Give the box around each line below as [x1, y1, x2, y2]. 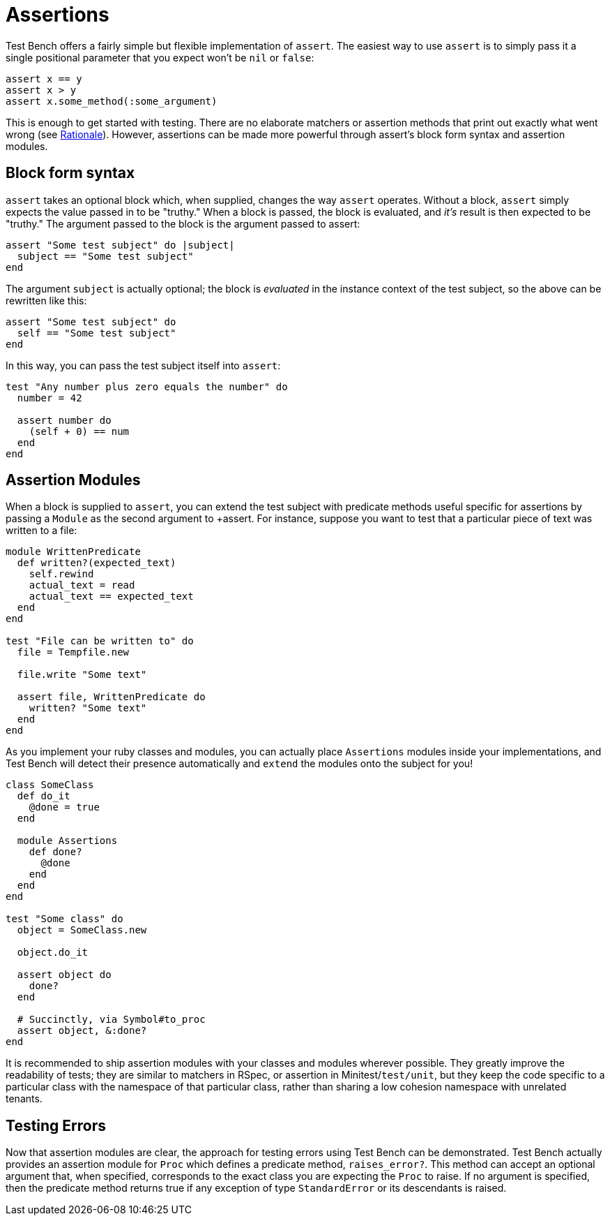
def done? [29, 846, 82, 858]
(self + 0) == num [29, 425, 130, 437]
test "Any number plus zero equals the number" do [6, 380, 288, 392]
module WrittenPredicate [6, 546, 141, 558]
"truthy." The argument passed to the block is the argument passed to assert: [6, 217, 360, 230]
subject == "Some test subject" [17, 250, 194, 262]
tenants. [6, 1093, 43, 1105]
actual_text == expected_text [29, 591, 194, 602]
